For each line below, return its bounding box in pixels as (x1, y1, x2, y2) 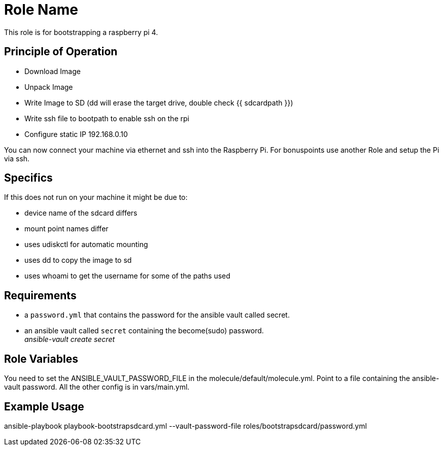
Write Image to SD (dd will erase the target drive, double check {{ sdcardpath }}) (24, 98, 293, 107)
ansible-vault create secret (24, 335, 115, 344)
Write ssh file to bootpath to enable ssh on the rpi (24, 114, 189, 123)
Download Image (24, 66, 81, 76)
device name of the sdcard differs (24, 209, 138, 218)
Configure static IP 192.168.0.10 (24, 129, 128, 139)
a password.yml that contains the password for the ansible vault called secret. (24, 310, 290, 320)
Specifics (4, 171, 53, 185)
